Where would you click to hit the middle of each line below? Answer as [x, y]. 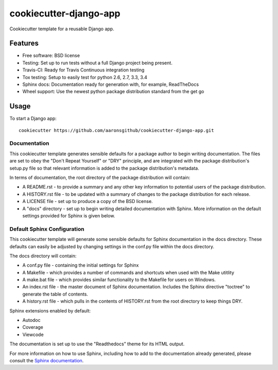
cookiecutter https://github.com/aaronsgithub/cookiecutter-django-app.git [116, 130]
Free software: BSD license [51, 55]
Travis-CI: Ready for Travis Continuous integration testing [83, 70]
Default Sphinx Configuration [47, 229]
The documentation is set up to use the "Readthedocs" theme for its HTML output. [97, 344]
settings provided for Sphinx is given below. [69, 215]
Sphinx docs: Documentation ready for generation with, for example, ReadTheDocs [111, 84]
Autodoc [31, 320]
